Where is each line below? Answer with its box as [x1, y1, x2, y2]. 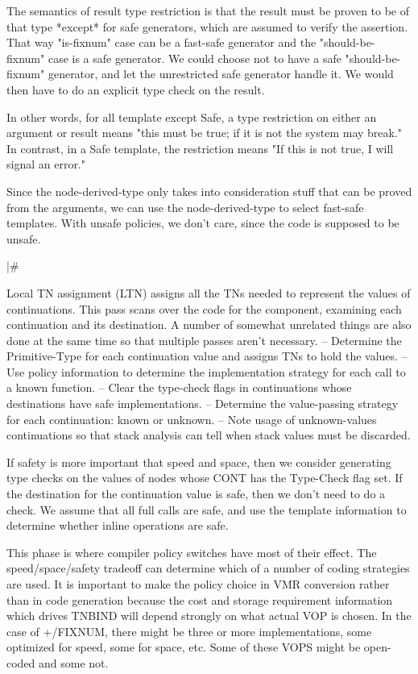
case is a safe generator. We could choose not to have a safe [48, 49, 341, 66]
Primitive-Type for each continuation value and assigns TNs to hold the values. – [6, 347, 408, 364]
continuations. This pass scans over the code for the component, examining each [6, 300, 402, 317]
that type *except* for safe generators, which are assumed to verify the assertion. [6, 18, 408, 35]
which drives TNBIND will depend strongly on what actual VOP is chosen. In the [6, 607, 412, 624]
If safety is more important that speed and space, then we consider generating [6, 453, 391, 470]
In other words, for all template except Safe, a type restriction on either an [6, 108, 377, 125]
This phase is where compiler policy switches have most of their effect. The [6, 543, 377, 560]
